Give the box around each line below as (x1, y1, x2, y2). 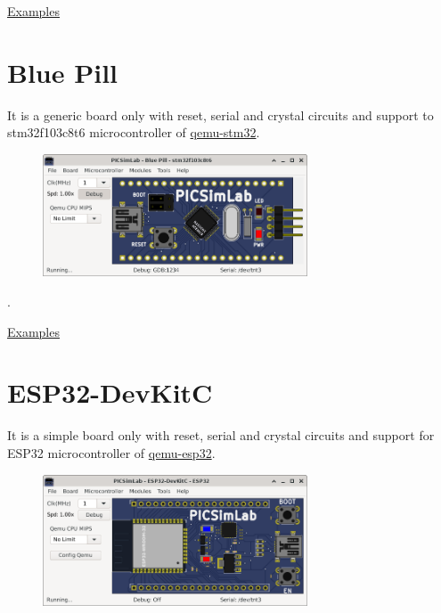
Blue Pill (7, 53, 118, 90)
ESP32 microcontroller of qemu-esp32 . (7, 443, 216, 462)
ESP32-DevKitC (7, 374, 213, 411)
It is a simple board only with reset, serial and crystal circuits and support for (7, 426, 435, 445)
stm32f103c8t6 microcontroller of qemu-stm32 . (7, 123, 260, 142)
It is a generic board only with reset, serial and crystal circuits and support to (7, 105, 434, 124)
